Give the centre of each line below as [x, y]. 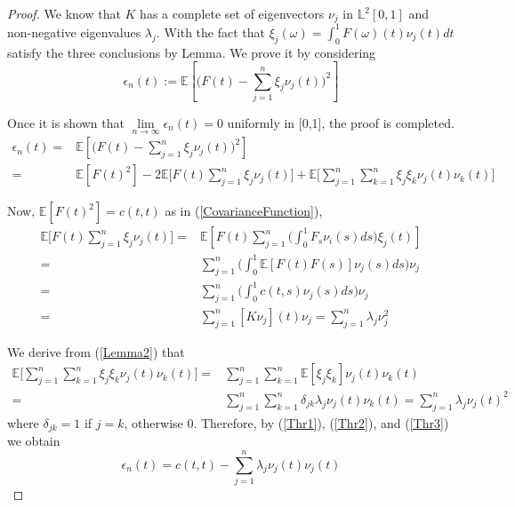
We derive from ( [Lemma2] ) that [96, 351]
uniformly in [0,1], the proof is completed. [341, 123]
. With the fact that [210, 32]
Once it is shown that [66, 123]
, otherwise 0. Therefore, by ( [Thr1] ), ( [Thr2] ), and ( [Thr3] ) [286, 422]
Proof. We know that [64, 13]
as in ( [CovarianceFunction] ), [244, 211]
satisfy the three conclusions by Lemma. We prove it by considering [192, 52]
